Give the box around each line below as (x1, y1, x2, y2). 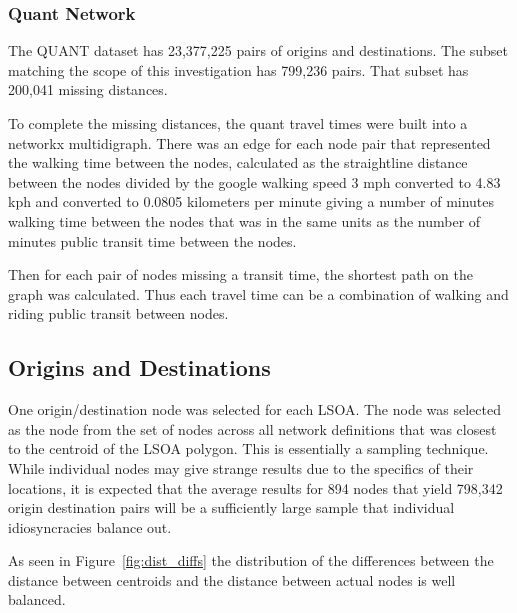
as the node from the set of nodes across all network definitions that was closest (8, 418, 497, 439)
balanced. (8, 589, 66, 610)
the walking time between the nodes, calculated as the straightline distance (8, 152, 468, 173)
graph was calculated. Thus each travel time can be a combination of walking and (8, 283, 509, 304)
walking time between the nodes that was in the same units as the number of (8, 210, 481, 231)
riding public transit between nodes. (8, 303, 229, 324)
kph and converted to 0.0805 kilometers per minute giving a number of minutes (8, 191, 495, 212)
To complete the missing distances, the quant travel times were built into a (8, 113, 468, 133)
